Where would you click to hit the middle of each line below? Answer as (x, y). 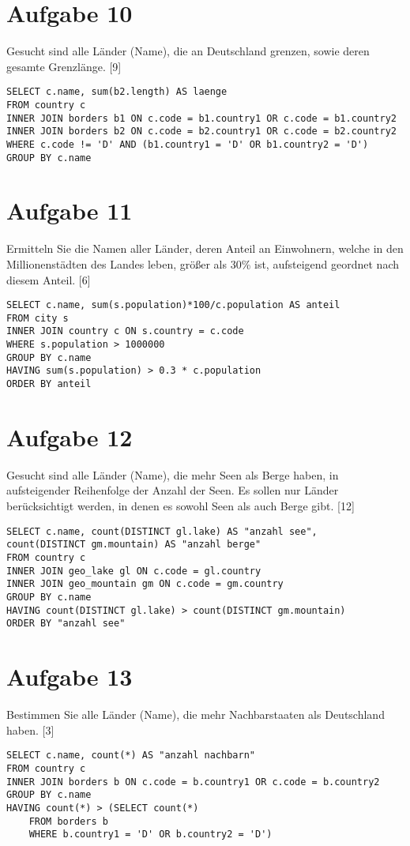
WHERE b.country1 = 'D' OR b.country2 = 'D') (150, 835)
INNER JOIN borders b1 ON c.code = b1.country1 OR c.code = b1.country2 (201, 118)
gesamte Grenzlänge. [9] (64, 66)
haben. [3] (30, 729)
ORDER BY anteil (49, 384)
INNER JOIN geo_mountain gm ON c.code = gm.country (145, 584)
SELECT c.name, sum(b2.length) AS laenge (117, 92)
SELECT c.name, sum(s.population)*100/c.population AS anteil (173, 305)
